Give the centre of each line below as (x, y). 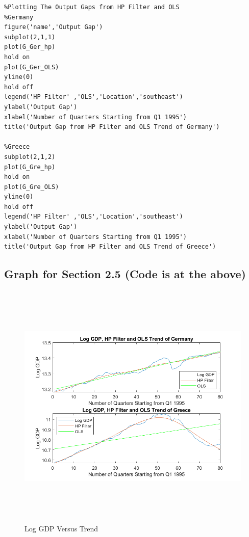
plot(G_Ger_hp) (30, 47)
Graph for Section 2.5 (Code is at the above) (125, 274)
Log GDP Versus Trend (61, 529)
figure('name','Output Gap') (54, 27)
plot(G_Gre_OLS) (32, 187)
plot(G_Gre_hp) (30, 167)
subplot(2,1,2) (30, 157)
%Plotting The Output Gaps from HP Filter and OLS (92, 7)
